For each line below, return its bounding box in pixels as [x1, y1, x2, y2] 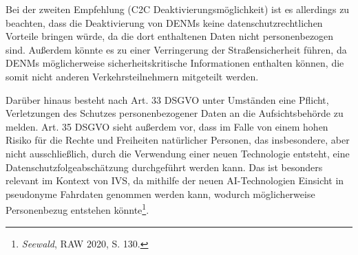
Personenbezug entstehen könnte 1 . [6, 201, 149, 217]
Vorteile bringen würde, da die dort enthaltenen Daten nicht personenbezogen [6, 29, 334, 43]
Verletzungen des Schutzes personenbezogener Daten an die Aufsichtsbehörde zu [6, 106, 344, 120]
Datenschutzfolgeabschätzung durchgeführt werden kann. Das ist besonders [6, 159, 323, 174]
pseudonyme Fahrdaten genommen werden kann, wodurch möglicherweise [6, 186, 315, 201]
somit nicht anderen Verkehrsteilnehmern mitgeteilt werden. [6, 69, 259, 83]
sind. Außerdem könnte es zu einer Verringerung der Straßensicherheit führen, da [6, 42, 347, 56]
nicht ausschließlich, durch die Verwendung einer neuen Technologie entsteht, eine [6, 146, 350, 160]
